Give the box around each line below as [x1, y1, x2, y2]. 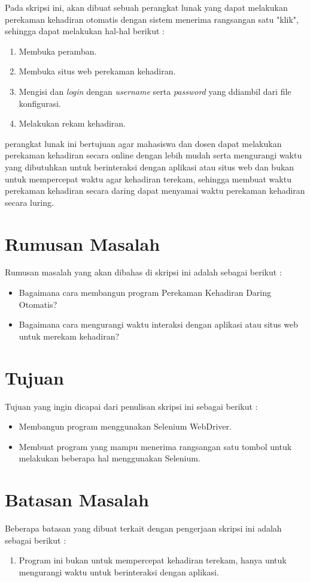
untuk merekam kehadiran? [19, 329, 120, 342]
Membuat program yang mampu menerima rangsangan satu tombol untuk [19, 440, 292, 452]
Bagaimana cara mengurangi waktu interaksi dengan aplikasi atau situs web [19, 318, 298, 331]
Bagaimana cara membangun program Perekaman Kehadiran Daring [19, 286, 272, 299]
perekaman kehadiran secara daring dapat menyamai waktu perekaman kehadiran [5, 184, 305, 197]
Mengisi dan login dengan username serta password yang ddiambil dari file [19, 85, 291, 97]
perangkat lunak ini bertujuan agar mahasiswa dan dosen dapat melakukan [5, 137, 282, 149]
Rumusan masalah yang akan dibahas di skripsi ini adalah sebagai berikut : [5, 266, 282, 278]
